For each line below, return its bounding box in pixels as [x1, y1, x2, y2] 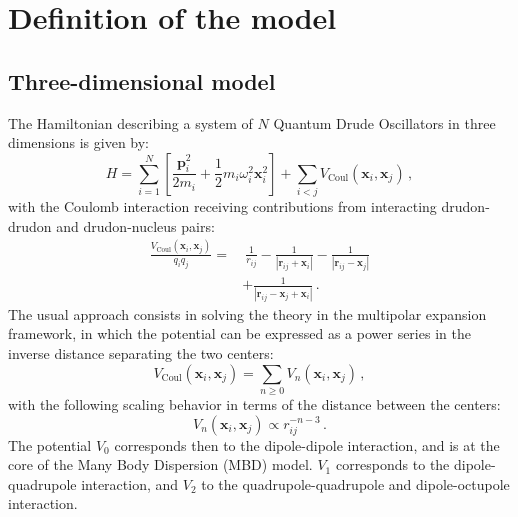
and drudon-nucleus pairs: [56, 215, 215, 236]
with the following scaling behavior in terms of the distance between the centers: [8, 393, 501, 414]
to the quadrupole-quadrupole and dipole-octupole [201, 473, 510, 494]
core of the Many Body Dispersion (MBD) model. [8, 454, 313, 475]
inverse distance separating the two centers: [8, 342, 274, 363]
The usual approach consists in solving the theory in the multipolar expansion [8, 303, 487, 324]
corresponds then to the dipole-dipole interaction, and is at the [114, 434, 500, 455]
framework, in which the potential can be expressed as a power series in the [8, 323, 471, 344]
